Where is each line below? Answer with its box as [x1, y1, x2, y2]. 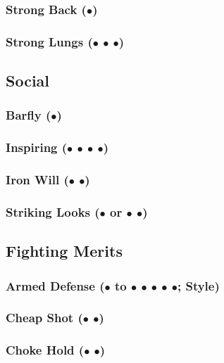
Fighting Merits [6, 240, 123, 262]
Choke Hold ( [6, 341, 85, 359]
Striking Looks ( [6, 203, 100, 220]
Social [6, 70, 50, 91]
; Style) [177, 276, 220, 294]
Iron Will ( [6, 171, 69, 189]
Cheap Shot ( [6, 309, 83, 326]
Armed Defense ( [6, 276, 105, 294]
